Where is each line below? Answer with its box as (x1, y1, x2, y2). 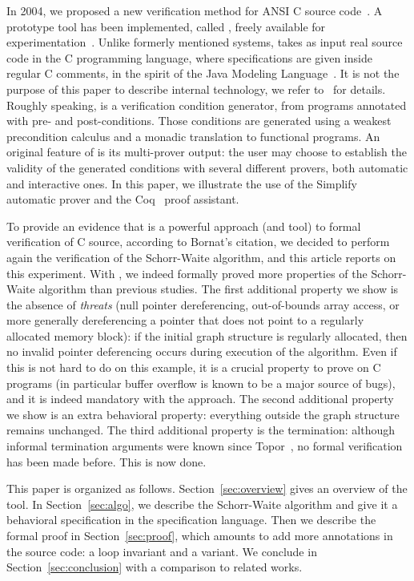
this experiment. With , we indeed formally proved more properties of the (6, 264, 368, 281)
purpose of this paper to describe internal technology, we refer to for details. (6, 80, 386, 97)
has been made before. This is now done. (6, 453, 207, 470)
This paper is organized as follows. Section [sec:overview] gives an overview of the (6, 480, 408, 497)
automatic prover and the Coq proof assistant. (6, 191, 239, 208)
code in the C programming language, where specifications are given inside (6, 49, 372, 66)
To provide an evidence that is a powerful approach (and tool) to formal (6, 217, 361, 234)
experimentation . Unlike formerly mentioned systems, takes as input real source (6, 34, 403, 50)
